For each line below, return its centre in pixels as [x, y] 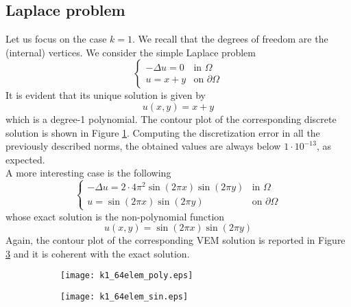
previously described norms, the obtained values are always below [143, 146]
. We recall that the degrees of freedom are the [230, 39]
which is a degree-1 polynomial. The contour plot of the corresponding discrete [171, 118]
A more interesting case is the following [88, 173]
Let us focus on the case [56, 39]
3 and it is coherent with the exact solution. [98, 253]
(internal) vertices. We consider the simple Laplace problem [131, 52]
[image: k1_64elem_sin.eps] [124, 297]
